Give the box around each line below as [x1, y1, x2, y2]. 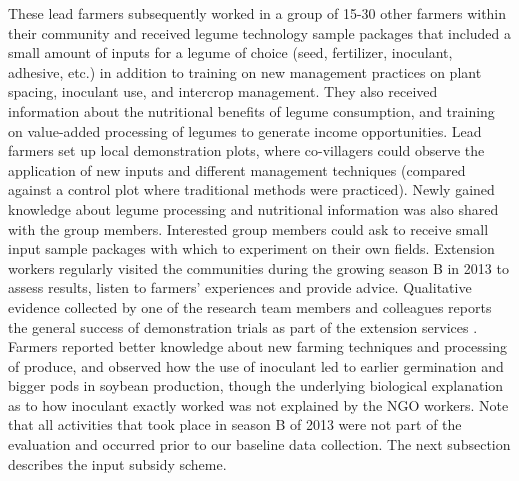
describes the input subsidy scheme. [8, 453, 227, 474]
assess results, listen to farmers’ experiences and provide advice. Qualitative [8, 277, 472, 298]
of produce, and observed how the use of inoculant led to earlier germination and [8, 355, 504, 376]
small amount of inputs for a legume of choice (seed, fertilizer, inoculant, [8, 42, 453, 63]
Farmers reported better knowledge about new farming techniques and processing [8, 336, 507, 357]
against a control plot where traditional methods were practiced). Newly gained [8, 179, 495, 200]
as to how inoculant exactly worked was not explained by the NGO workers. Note [8, 394, 509, 415]
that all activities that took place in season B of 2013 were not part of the [8, 414, 462, 435]
